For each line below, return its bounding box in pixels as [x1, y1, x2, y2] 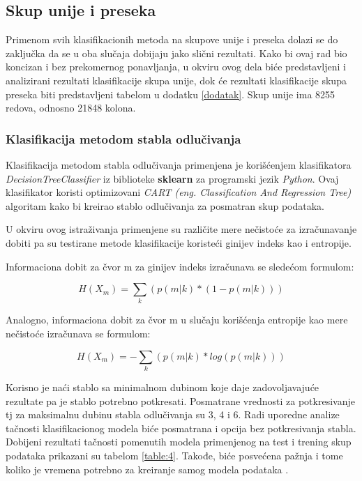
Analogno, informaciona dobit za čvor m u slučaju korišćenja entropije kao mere [6, 312, 348, 327]
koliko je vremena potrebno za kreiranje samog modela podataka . [6, 461, 289, 476]
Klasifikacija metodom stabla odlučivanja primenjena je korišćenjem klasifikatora [6, 157, 352, 171]
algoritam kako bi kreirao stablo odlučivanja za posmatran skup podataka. [6, 198, 325, 213]
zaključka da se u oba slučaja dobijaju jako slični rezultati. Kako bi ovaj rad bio [6, 45, 347, 60]
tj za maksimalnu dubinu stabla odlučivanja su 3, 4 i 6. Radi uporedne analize [6, 407, 340, 422]
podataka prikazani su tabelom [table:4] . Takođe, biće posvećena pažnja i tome [6, 448, 343, 462]
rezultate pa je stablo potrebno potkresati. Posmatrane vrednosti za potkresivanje [6, 393, 355, 408]
